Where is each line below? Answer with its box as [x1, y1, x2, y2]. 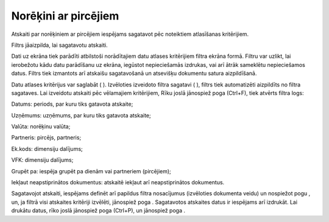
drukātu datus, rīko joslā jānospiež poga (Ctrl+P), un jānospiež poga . [11, 207, 186, 214]
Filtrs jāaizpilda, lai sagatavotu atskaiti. [11, 41, 108, 49]
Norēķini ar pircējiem [11, 9, 119, 23]
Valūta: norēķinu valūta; [11, 123, 71, 130]
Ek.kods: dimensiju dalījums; [11, 145, 83, 152]
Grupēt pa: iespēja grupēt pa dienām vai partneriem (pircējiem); [11, 167, 172, 175]
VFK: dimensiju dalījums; [11, 156, 74, 164]
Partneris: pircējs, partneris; [11, 134, 82, 141]
